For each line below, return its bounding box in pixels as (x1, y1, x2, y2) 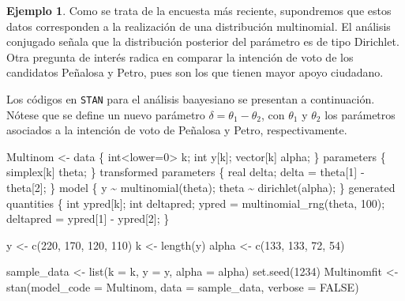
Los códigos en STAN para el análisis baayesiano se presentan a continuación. (6, 90, 375, 107)
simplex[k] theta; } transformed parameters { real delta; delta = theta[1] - (6, 164, 365, 180)
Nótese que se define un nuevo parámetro (6, 106, 205, 122)
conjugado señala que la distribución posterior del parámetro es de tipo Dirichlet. (6, 33, 399, 50)
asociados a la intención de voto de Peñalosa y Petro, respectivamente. (6, 122, 347, 138)
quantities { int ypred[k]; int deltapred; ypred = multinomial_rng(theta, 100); (6, 194, 385, 211)
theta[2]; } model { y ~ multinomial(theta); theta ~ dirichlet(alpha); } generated (6, 179, 396, 195)
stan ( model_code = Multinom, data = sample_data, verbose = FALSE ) (6, 278, 359, 295)
